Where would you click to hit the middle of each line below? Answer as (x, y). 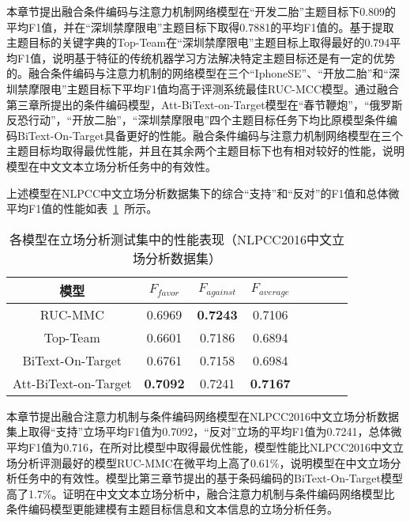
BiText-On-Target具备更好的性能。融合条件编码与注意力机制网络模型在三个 (210, 135)
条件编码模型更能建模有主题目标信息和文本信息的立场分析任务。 (172, 509)
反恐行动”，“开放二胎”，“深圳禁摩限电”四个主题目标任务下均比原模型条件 (197, 120)
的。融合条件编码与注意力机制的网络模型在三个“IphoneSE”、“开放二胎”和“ (197, 73)
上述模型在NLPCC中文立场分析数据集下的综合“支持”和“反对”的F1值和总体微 (203, 193)
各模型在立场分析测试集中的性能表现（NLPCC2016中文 (170, 239)
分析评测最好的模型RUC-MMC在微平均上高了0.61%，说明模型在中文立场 (203, 462)
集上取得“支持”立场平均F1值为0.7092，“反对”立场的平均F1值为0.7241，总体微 (204, 431)
